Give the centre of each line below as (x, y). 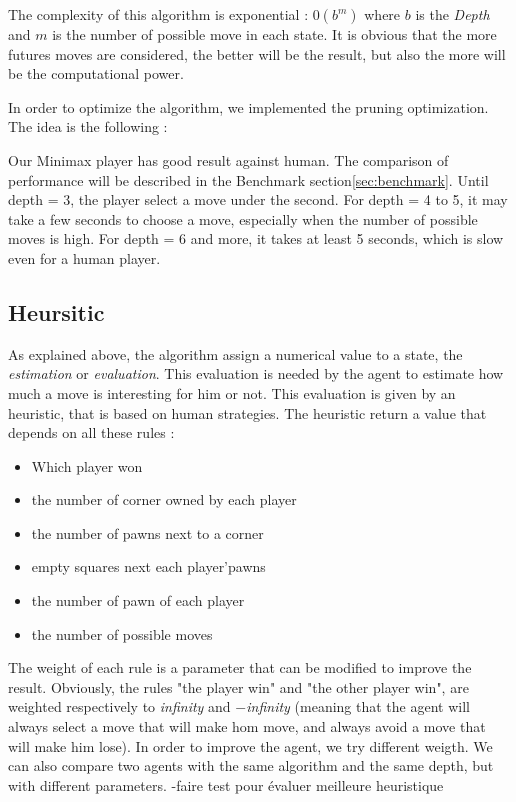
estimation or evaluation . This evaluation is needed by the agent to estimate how (256, 373)
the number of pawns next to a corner (147, 532)
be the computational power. (96, 73)
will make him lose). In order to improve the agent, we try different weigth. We (250, 745)
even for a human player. (84, 257)
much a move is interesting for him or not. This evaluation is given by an (232, 392)
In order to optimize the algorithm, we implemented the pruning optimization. (248, 106)
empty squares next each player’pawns (148, 566)
